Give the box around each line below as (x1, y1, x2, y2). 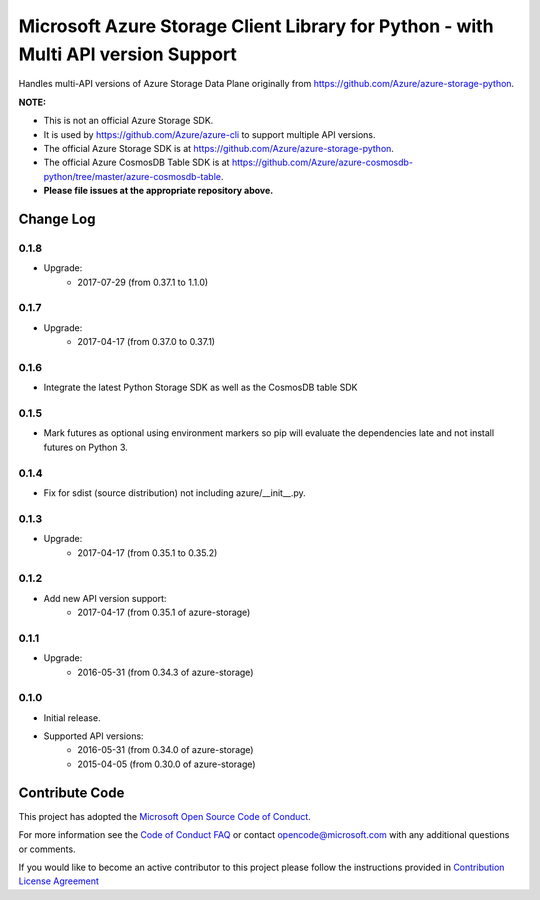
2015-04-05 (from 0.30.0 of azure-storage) (77, 758, 256, 770)
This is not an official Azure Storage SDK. (43, 115, 214, 127)
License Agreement (18, 875, 100, 887)
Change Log (18, 210, 96, 227)
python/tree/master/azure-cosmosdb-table (43, 170, 222, 182)
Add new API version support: (43, 592, 167, 604)
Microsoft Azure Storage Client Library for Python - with (18, 15, 494, 37)
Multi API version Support (18, 43, 237, 65)
